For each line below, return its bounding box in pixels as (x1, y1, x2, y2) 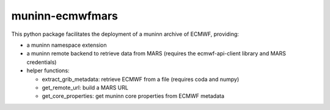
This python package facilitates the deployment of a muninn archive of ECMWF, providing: (11, 30, 240, 38)
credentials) (26, 58, 57, 66)
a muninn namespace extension (26, 41, 107, 49)
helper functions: (26, 67, 70, 74)
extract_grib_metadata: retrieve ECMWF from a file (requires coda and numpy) (42, 75, 240, 83)
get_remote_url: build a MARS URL (42, 84, 128, 91)
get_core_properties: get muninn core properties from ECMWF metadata (42, 92, 225, 100)
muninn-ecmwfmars (11, 9, 119, 22)
